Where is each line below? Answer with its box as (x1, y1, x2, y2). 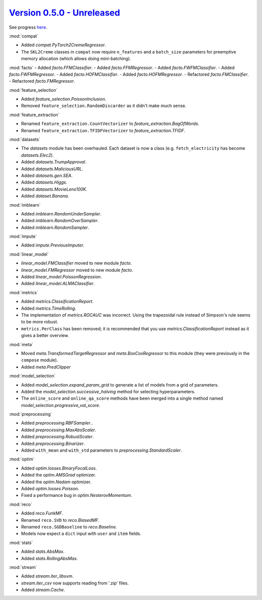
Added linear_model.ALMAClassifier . (21, 281, 95, 286)
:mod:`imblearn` (9, 202, 41, 208)
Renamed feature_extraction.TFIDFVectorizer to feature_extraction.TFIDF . (21, 127, 185, 133)
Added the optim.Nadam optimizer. (21, 479, 92, 485)
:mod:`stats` (9, 540, 33, 546)
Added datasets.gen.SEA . (21, 173, 73, 178)
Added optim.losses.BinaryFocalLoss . (21, 465, 97, 471)
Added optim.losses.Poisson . (21, 485, 80, 491)
